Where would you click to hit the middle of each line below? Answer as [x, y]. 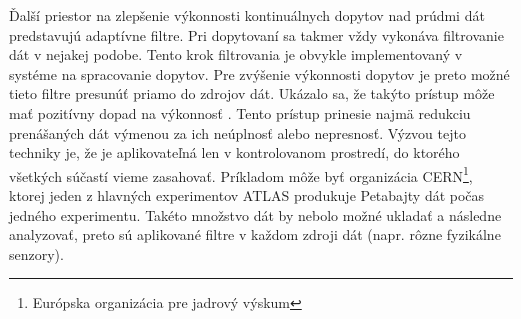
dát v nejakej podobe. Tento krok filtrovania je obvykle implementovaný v [236, 54]
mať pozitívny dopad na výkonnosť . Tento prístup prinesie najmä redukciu [240, 112]
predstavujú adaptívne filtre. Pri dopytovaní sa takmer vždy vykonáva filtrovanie [256, 34]
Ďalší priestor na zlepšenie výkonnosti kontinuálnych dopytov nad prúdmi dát [247, 15]
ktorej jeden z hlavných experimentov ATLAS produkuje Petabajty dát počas [247, 195]
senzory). [36, 253]
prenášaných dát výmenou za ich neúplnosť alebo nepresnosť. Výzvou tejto [237, 132]
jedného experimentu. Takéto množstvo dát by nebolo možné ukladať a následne [255, 214]
